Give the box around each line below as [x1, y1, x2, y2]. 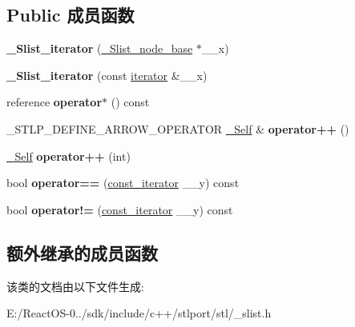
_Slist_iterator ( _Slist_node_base [6, 40, 193, 57]
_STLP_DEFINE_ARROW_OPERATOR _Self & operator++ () [6, 120, 349, 137]
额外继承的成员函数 [6, 240, 158, 265]
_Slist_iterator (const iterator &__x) [6, 66, 208, 83]
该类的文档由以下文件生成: [6, 277, 144, 294]
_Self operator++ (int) [6, 147, 131, 164]
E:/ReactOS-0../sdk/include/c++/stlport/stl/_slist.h [6, 305, 272, 321]
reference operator [6, 94, 103, 110]
